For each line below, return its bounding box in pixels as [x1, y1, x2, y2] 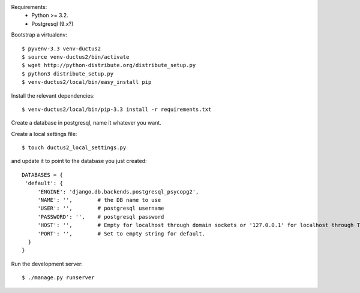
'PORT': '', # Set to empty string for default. [37, 230, 205, 237]
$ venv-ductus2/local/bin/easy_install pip [22, 78, 152, 86]
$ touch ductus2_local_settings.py [22, 144, 127, 151]
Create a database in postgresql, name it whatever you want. [11, 119, 161, 126]
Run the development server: [11, 260, 83, 267]
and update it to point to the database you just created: [11, 158, 147, 165]
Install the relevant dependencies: [11, 92, 95, 99]
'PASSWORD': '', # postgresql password [37, 213, 164, 220]
